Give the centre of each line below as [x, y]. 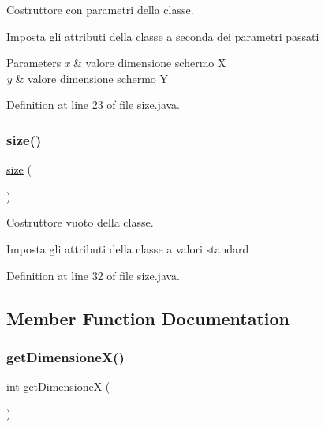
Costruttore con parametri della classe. [100, 9]
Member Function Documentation [148, 318]
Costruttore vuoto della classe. [80, 222]
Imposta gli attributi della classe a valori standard [128, 248]
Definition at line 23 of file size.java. [93, 105]
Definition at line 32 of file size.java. [93, 275]
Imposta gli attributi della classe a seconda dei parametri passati [163, 36]
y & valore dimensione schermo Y [87, 78]
